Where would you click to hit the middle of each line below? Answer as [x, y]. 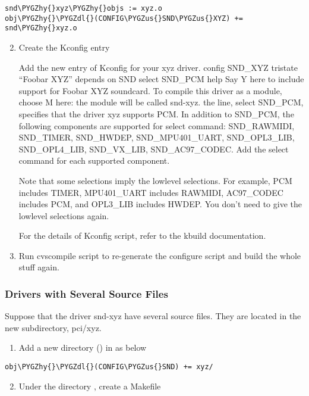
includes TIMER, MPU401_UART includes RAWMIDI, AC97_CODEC [151, 192]
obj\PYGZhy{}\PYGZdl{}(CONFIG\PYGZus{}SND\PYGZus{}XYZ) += [124, 18]
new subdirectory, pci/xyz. [53, 327]
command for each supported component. [94, 160]
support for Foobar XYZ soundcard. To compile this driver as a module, [150, 90]
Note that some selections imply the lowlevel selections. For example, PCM [155, 180]
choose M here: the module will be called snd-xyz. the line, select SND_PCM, [161, 102]
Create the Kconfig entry [64, 47]
